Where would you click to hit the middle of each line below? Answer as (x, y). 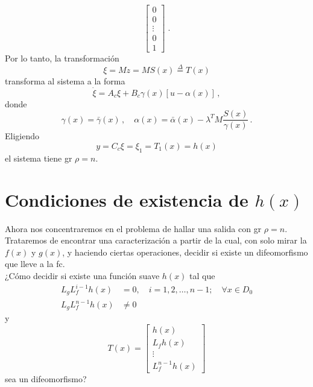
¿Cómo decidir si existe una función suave (82, 275)
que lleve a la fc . (35, 264)
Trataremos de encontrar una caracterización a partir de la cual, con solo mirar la (156, 240)
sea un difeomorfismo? (46, 378)
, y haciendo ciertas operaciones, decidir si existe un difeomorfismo (185, 252)
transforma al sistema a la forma (65, 80)
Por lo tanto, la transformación (62, 58)
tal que (202, 275)
